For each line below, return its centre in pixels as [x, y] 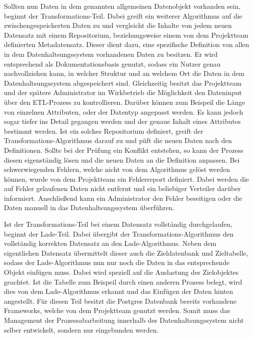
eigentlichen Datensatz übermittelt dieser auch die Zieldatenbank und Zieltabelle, [126, 253]
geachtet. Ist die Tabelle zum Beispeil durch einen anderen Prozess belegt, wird [123, 281]
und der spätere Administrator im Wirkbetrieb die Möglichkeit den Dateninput [123, 92]
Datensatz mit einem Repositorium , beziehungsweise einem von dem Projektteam [126, 35]
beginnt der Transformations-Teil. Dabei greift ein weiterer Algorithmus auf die [123, 15]
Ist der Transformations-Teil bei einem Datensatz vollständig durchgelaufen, [118, 224]
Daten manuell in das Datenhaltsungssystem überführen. [89, 207]
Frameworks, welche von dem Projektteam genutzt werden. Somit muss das [117, 310]
